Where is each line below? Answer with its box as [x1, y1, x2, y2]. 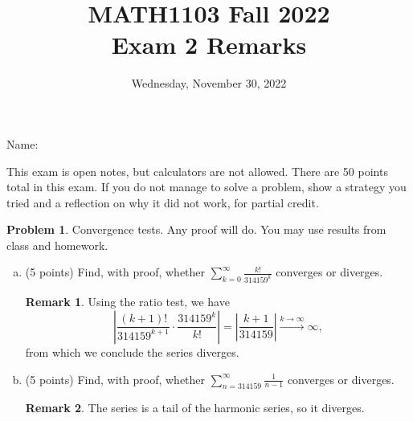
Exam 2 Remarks [111, 28, 307, 61]
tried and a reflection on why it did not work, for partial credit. [6, 194, 319, 210]
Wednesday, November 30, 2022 [131, 75, 287, 92]
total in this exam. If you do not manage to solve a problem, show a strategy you [6, 178, 407, 195]
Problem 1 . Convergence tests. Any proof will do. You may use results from [6, 221, 386, 238]
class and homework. [6, 236, 108, 253]
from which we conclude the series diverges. [25, 343, 239, 360]
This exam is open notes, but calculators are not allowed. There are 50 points [6, 162, 388, 179]
